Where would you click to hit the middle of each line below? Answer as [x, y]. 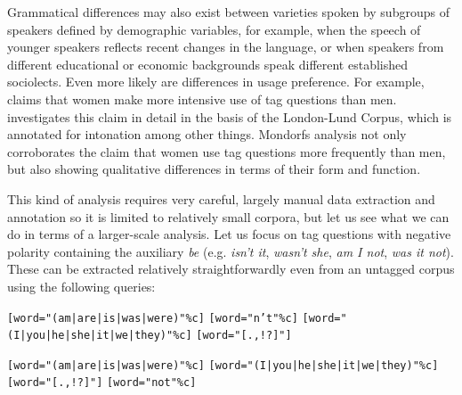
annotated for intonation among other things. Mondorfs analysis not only [207, 134]
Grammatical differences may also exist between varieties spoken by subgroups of [228, 12]
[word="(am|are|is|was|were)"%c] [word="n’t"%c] [153, 318]
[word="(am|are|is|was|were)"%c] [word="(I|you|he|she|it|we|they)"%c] [223, 365]
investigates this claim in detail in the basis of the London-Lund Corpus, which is [230, 116]
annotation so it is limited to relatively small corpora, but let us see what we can [228, 216]
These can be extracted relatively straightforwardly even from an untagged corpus [231, 269]
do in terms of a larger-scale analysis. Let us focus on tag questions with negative [229, 234]
